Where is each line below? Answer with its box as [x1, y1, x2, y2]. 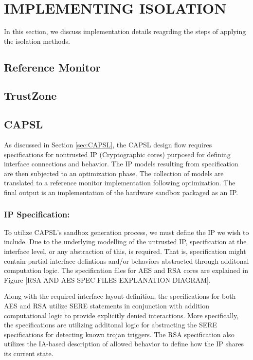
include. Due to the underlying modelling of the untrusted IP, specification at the [4, 236, 247, 247]
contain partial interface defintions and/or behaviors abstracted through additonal [4, 255, 249, 266]
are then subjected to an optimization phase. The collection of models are [4, 168, 224, 178]
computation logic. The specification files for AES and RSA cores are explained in [4, 265, 249, 275]
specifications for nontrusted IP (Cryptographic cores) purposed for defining [4, 149, 231, 159]
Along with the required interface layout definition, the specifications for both [4, 291, 236, 301]
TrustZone [4, 88, 57, 103]
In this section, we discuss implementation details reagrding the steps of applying [4, 26, 246, 36]
